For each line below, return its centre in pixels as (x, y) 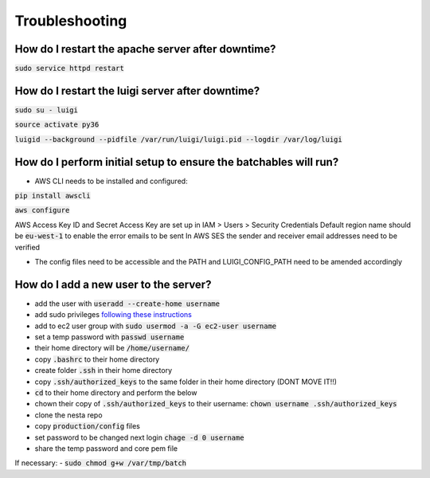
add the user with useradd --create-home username (127, 304)
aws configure (42, 210)
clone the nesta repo (68, 415)
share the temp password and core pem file (106, 448)
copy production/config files (88, 426)
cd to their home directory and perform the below (116, 393)
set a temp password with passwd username (109, 337)
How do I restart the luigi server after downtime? (137, 90)
